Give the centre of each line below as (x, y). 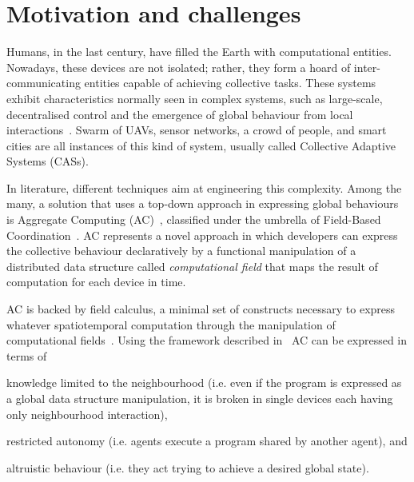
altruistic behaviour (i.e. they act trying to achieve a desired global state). (188, 467)
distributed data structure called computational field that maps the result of (192, 266)
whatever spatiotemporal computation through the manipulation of (171, 324)
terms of (27, 355)
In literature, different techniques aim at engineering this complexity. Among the (204, 187)
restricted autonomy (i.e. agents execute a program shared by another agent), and (207, 441)
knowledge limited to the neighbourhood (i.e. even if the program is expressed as (204, 382)
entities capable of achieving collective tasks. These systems (230, 83)
